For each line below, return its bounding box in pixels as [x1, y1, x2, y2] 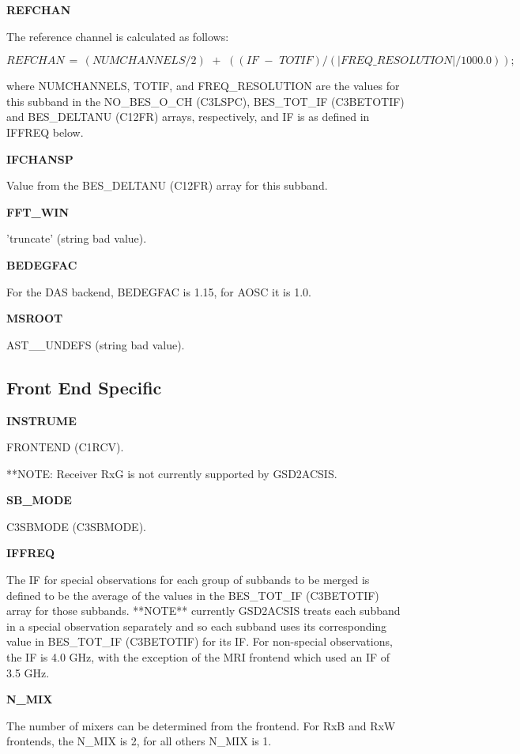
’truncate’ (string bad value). [6, 230, 147, 247]
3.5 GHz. [6, 664, 50, 680]
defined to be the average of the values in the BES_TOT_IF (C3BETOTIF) [6, 586, 379, 603]
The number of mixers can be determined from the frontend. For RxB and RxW [6, 717, 396, 733]
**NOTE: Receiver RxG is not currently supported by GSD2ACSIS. [6, 465, 337, 481]
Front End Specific [6, 375, 162, 399]
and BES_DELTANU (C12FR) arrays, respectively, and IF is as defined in [6, 108, 370, 125]
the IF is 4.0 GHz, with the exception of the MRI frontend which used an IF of [6, 649, 390, 665]
